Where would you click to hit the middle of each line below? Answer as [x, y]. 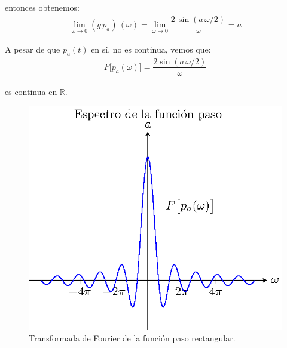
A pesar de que [33, 49]
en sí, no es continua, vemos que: [151, 49]
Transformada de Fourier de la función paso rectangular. [132, 338]
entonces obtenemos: [42, 7]
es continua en [31, 91]
